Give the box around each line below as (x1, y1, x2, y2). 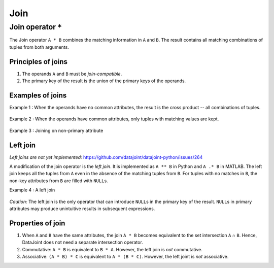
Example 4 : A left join (9, 187, 55, 193)
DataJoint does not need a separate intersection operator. (22, 239, 143, 246)
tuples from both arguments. (9, 44, 70, 50)
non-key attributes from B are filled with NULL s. (9, 178, 109, 184)
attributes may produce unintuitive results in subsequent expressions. (9, 206, 155, 212)
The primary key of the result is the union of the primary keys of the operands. (22, 78, 186, 84)
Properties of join (9, 219, 65, 227)
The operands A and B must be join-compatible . (22, 71, 122, 77)
